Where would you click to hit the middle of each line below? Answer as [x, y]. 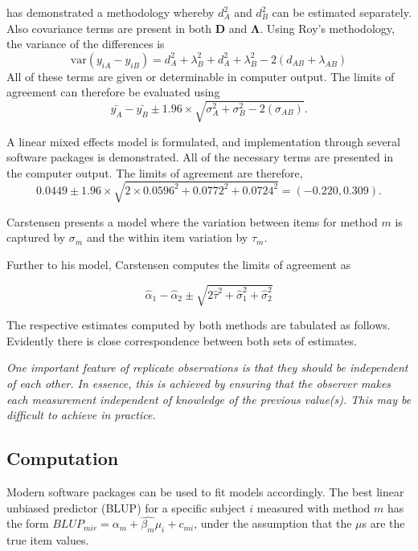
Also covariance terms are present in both [109, 28]
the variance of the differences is [86, 44]
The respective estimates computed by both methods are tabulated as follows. [199, 325]
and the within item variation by [167, 237]
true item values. [48, 540]
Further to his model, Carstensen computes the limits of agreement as [179, 265]
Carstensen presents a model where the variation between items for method [192, 221]
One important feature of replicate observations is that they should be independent [207, 367]
